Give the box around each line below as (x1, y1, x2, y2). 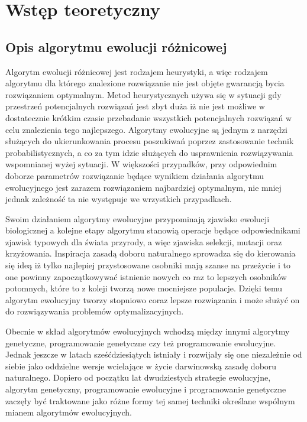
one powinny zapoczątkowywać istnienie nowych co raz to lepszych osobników (5, 270, 287, 283)
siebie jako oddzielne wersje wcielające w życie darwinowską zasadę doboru (5, 359, 277, 372)
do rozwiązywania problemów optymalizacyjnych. (5, 305, 184, 317)
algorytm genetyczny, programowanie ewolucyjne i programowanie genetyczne (5, 383, 286, 395)
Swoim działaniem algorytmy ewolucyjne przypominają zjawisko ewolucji (5, 212, 270, 225)
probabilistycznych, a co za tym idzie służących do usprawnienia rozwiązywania (5, 146, 293, 158)
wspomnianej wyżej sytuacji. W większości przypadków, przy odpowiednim (5, 158, 277, 170)
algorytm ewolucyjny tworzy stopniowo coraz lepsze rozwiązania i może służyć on (5, 293, 300, 306)
